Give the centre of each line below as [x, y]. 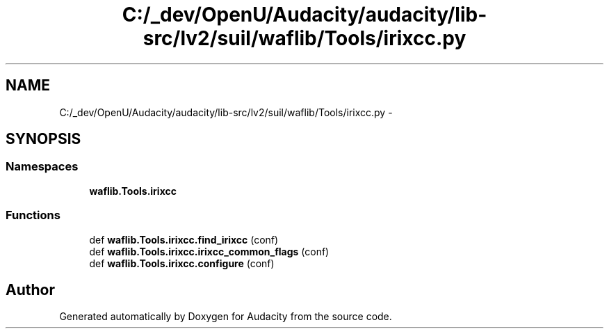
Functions [33, 215]
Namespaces [42, 167]
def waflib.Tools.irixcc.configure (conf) [182, 263]
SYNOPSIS [43, 139]
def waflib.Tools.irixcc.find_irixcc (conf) [184, 239]
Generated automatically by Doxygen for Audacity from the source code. [226, 317]
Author [30, 289]
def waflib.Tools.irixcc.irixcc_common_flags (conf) [209, 251]
